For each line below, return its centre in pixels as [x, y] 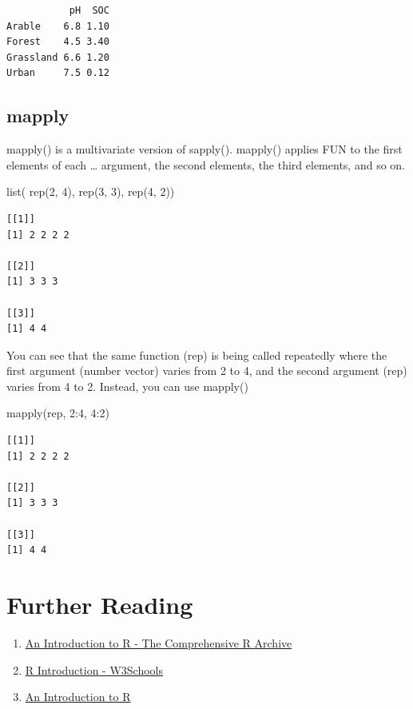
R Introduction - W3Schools [94, 669]
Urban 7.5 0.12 [58, 73]
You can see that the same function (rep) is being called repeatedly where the [197, 354]
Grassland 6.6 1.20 [58, 57]
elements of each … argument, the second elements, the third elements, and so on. [206, 164]
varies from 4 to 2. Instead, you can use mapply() [127, 386]
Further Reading [100, 605]
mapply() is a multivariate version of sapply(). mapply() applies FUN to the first [205, 149]
